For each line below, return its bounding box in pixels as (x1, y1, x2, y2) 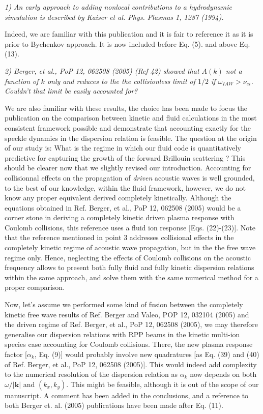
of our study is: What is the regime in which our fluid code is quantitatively (5, 142, 241, 153)
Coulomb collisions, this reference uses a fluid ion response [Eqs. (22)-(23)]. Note (5, 222, 255, 232)
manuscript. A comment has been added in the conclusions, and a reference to (5, 390, 249, 400)
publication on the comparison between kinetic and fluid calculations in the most (5, 112, 257, 123)
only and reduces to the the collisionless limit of (47, 75, 196, 86)
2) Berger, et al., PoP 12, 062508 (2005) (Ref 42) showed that (5, 65, 199, 76)
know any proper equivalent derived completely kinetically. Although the (5, 192, 231, 203)
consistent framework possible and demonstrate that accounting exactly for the (5, 122, 251, 133)
